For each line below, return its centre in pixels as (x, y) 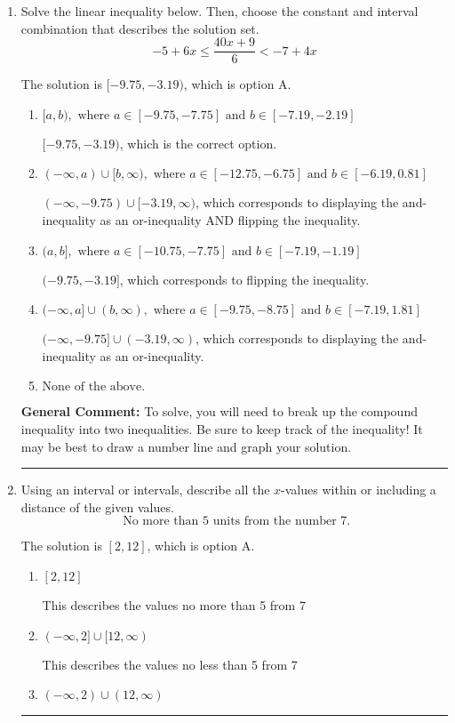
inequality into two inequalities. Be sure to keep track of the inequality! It (222, 429)
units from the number (275, 522)
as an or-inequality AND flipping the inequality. (230, 220)
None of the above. (94, 387)
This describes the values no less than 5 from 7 (170, 664)
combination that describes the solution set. (140, 28)
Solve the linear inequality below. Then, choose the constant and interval (220, 11)
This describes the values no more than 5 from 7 (174, 604)
